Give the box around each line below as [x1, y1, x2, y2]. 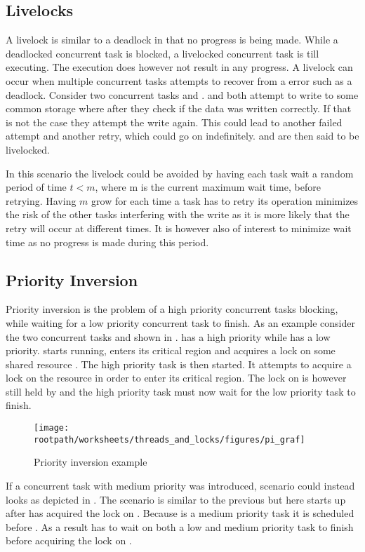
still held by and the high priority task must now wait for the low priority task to [6, 384, 356, 398]
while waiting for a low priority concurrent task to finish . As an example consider [6, 315, 355, 330]
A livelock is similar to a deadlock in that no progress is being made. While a [6, 32, 338, 47]
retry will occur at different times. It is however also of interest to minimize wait [6, 220, 352, 235]
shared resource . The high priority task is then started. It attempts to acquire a [6, 356, 352, 371]
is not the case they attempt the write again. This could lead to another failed [6, 114, 343, 129]
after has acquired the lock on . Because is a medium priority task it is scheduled [6, 506, 354, 520]
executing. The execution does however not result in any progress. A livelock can [6, 60, 353, 74]
